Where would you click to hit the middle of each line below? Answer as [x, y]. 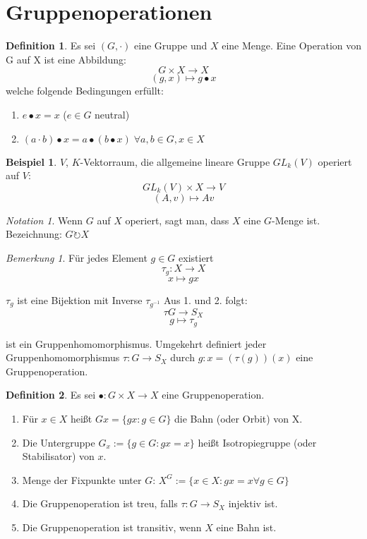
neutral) [112, 114]
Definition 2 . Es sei [51, 395]
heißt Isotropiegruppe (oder [257, 442]
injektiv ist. [253, 503]
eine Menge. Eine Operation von [292, 46]
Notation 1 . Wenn [44, 220]
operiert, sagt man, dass [177, 220]
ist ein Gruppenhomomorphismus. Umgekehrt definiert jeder [136, 343]
